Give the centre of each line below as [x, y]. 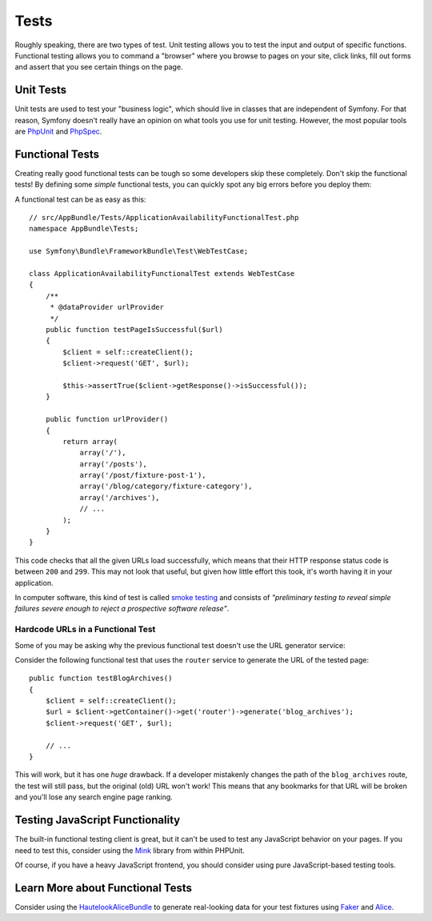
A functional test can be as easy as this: [80, 199]
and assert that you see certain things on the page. [99, 67]
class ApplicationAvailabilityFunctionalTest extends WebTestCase [162, 274]
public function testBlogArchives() [101, 679]
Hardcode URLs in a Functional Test [85, 630]
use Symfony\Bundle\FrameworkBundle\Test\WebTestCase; [139, 251]
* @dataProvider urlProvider [107, 307]
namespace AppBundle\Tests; [84, 229]
